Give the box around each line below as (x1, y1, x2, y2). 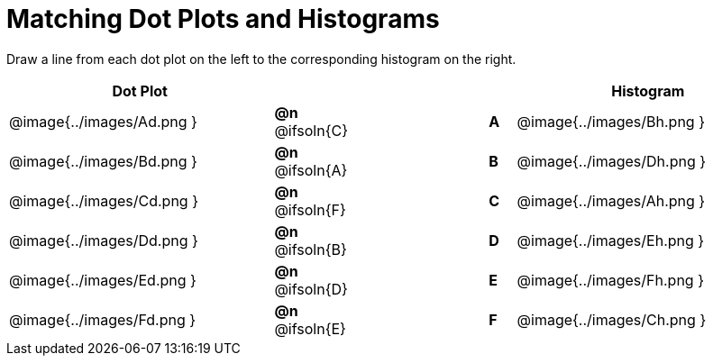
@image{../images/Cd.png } (9, 191, 198, 210)
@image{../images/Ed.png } (9, 270, 197, 289)
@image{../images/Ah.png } (516, 191, 706, 210)
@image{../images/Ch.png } (516, 310, 707, 329)
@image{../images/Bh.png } (516, 112, 705, 131)
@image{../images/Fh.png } (516, 270, 704, 289)
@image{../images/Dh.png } (516, 151, 707, 170)
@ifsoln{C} (274, 121, 348, 140)
